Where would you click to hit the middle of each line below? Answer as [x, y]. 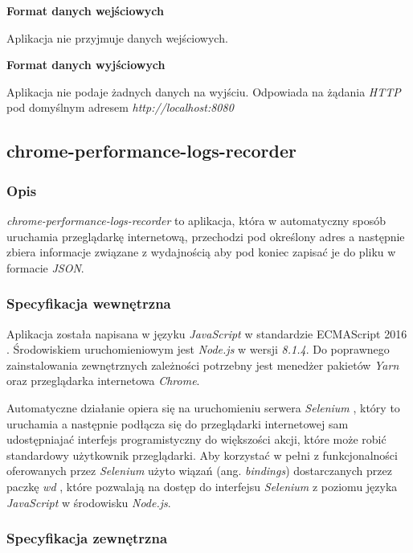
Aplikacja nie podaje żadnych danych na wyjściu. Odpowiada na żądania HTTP [204, 91]
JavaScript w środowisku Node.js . [89, 502]
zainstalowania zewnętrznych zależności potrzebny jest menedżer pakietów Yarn [203, 365]
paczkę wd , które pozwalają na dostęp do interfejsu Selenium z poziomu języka [202, 486]
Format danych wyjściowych [86, 65]
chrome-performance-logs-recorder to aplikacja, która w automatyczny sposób [196, 220]
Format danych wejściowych [85, 10]
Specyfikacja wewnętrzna [89, 303]
